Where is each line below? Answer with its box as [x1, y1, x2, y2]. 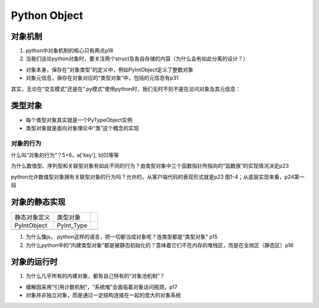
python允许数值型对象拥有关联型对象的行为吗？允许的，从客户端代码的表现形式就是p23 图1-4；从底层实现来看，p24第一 [11, 173, 305, 180]
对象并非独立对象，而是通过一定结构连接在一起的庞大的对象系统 [25, 291, 181, 299]
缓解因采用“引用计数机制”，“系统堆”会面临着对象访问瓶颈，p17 [25, 283, 178, 290]
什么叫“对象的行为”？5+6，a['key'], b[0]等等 [11, 151, 119, 159]
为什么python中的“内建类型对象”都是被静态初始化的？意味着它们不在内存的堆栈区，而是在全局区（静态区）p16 [25, 241, 294, 248]
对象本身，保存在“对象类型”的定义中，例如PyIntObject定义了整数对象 [25, 66, 194, 73]
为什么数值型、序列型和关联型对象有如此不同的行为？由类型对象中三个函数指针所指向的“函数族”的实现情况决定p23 [11, 163, 289, 170]
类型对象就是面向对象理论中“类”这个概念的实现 [25, 124, 139, 131]
